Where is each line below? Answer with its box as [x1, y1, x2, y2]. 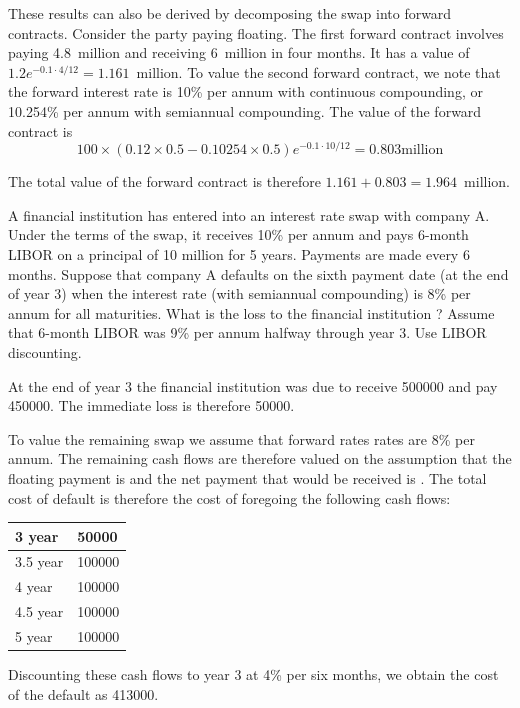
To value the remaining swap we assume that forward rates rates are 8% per [8, 428, 475, 449]
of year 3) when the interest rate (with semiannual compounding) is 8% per [8, 283, 471, 304]
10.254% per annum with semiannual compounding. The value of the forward [8, 100, 482, 121]
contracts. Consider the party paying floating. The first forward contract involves [8, 22, 504, 43]
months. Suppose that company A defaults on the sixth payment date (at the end [8, 263, 509, 284]
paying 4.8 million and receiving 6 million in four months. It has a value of [8, 42, 470, 63]
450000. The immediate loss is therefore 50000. [8, 395, 295, 416]
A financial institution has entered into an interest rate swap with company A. [8, 204, 490, 225]
